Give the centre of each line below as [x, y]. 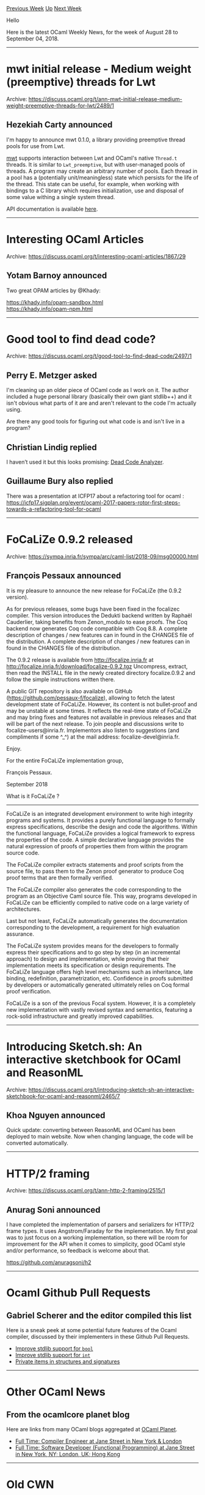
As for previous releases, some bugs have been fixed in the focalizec [93, 609]
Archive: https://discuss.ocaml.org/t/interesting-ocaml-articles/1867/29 [96, 256]
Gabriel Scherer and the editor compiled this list [99, 1315]
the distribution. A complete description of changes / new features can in [98, 641]
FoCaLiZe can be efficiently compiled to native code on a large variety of [98, 902]
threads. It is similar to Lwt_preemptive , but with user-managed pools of [96, 164]
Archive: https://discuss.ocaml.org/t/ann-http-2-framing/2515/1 [86, 1191]
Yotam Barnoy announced [57, 276]
